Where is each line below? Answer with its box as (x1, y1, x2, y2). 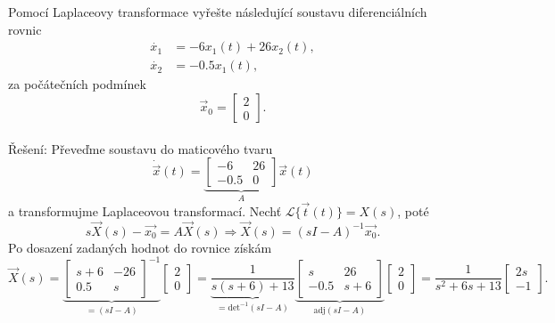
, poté (397, 201, 429, 220)
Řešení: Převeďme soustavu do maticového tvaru (8, 139, 273, 157)
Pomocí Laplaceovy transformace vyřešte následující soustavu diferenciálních (8, 3, 427, 21)
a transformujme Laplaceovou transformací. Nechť (8, 201, 282, 220)
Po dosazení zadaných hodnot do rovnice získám (8, 238, 272, 256)
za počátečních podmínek (8, 75, 146, 93)
